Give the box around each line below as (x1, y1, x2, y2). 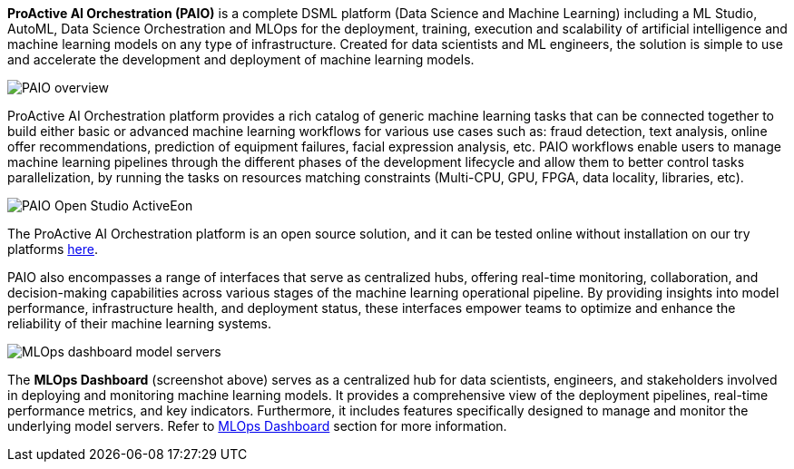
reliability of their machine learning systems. (7, 316, 271, 331)
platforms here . (7, 241, 98, 257)
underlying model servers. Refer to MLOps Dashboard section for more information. (7, 418, 507, 434)
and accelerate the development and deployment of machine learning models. (7, 52, 475, 67)
